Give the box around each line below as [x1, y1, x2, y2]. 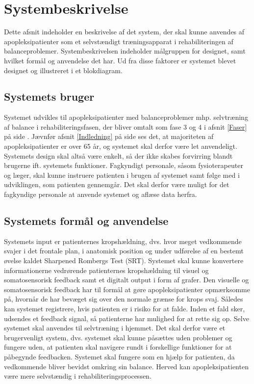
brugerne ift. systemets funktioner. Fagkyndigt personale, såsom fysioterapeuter [4, 160, 243, 170]
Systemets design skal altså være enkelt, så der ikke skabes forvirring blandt [4, 150, 233, 161]
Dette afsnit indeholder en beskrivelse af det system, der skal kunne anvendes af [4, 27, 245, 37]
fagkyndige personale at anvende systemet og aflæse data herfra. [4, 189, 197, 199]
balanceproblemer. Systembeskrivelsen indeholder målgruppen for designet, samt [4, 46, 246, 56]
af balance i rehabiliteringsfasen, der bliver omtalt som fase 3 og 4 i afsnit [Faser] [4, 121, 247, 132]
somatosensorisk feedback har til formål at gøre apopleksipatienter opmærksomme [4, 284, 250, 294]
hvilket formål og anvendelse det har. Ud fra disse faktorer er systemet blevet [4, 55, 236, 65]
